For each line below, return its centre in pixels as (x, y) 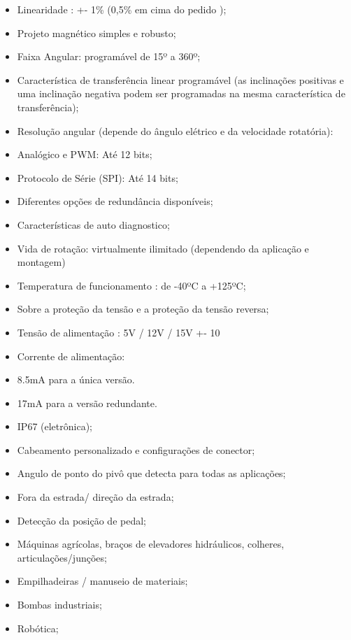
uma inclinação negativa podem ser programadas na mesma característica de (181, 93)
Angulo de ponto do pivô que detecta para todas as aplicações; (151, 473)
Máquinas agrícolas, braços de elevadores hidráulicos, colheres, (151, 544)
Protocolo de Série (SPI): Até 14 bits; (98, 177)
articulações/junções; (62, 557)
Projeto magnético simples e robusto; (96, 33)
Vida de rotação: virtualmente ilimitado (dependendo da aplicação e (163, 248)
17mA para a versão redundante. (87, 403)
